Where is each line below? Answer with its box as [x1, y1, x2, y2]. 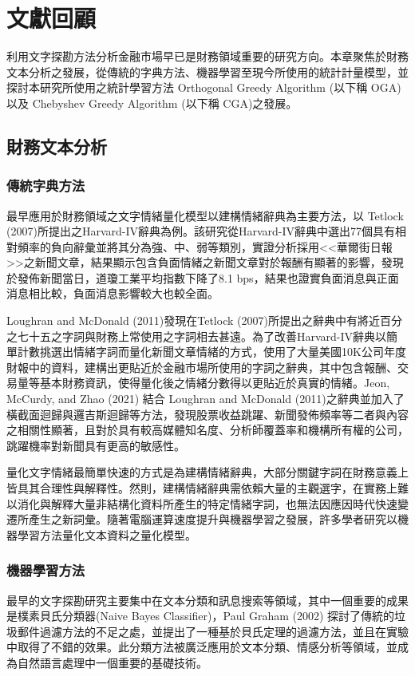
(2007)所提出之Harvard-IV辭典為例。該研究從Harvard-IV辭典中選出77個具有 [6, 223, 396, 239]
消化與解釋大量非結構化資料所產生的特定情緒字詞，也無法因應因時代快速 [17, 495, 397, 512]
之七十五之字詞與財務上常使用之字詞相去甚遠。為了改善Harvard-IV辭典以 [6, 327, 387, 344]
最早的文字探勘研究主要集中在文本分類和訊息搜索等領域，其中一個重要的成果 [6, 591, 409, 608]
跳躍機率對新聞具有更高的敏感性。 [6, 437, 185, 453]
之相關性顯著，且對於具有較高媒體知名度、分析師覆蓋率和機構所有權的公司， [6, 421, 409, 438]
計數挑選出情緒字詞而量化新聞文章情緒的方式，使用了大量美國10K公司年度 [17, 343, 406, 360]
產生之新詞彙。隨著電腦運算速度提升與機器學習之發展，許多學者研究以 [28, 511, 397, 528]
